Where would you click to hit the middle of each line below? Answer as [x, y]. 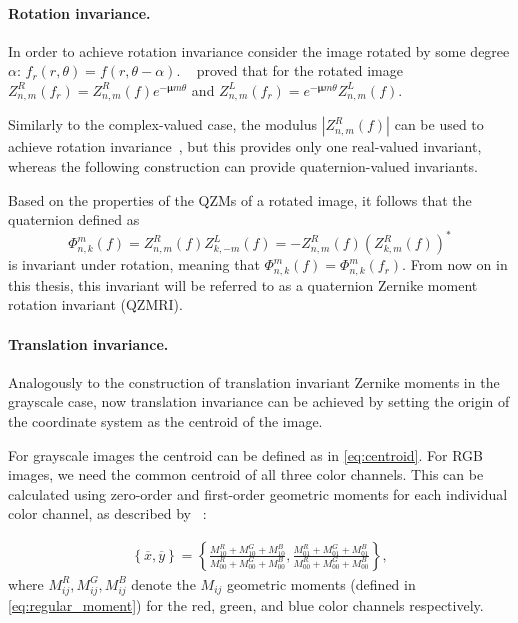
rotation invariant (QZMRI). [95, 304]
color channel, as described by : [107, 513]
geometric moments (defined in [321, 583]
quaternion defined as [74, 219]
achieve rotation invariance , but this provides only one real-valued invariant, [245, 146]
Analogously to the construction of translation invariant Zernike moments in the [254, 381]
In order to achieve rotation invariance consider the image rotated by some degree [259, 50]
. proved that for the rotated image [289, 70]
